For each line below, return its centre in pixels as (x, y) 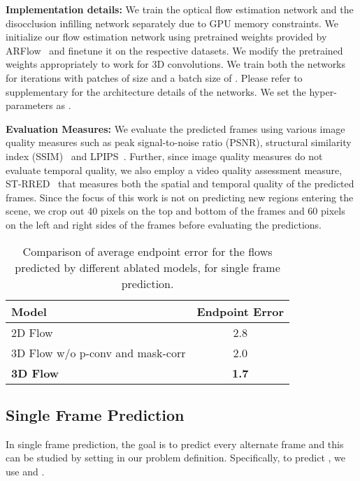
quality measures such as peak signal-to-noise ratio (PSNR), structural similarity (179, 142)
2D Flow (32, 332)
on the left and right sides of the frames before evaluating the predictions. (164, 224)
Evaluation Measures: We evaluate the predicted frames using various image (175, 128)
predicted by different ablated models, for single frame (147, 267)
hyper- (323, 91)
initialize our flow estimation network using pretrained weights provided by (166, 37)
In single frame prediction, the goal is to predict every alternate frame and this (175, 444)
